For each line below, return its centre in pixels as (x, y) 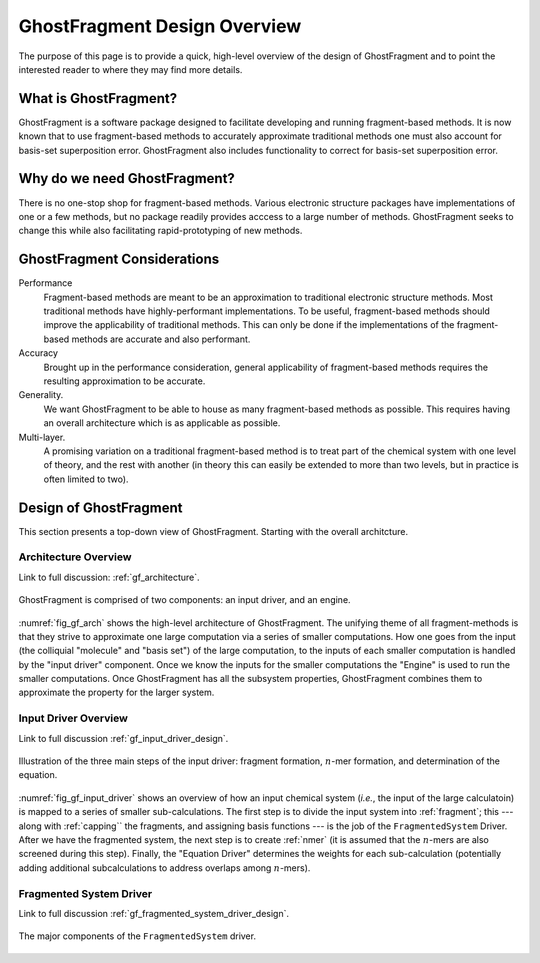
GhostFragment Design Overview (160, 26)
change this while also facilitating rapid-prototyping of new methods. (160, 231)
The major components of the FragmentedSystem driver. (137, 936)
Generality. (41, 395)
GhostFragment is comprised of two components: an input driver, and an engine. (184, 600)
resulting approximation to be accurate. (124, 381)
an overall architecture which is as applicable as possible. (162, 423)
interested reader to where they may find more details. (130, 69)
